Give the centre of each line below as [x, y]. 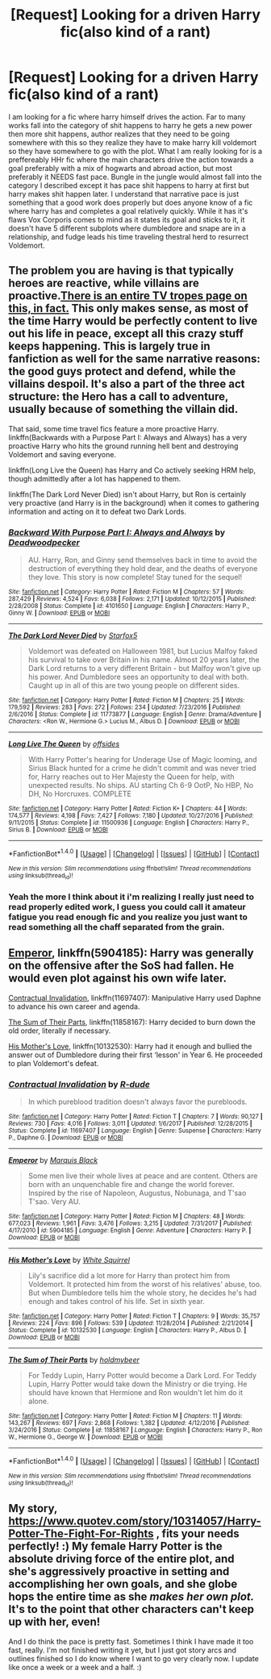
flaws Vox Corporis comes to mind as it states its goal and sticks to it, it [127, 219]
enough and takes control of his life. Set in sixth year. [116, 1302]
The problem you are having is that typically [121, 271]
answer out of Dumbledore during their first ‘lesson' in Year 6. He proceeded [135, 1055]
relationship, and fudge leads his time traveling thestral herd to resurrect [129, 236]
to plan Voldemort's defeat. [54, 1063]
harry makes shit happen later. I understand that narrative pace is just [124, 194]
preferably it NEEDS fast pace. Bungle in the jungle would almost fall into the [135, 177]
